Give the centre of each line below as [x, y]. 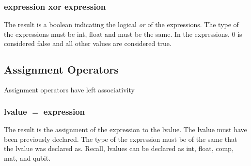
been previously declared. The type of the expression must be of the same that [121, 139]
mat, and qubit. [27, 158]
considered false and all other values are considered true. [88, 43]
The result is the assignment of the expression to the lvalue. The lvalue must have [125, 129]
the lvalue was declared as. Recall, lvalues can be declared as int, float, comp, [119, 148]
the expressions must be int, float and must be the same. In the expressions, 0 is [123, 34]
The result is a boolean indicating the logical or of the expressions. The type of [121, 24]
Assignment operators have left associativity [69, 90]
